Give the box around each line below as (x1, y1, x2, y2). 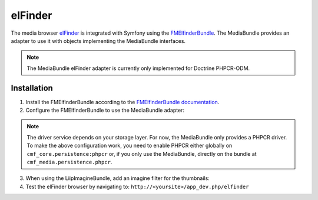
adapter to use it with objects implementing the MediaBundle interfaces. (11, 37, 185, 44)
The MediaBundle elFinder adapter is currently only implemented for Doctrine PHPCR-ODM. (26, 65, 250, 72)
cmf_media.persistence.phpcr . (26, 158, 112, 165)
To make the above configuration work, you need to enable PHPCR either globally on (26, 142, 233, 149)
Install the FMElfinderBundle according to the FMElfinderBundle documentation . (25, 98, 220, 105)
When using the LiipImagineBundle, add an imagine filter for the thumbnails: (25, 175, 210, 182)
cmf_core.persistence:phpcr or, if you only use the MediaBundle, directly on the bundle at (26, 150, 257, 157)
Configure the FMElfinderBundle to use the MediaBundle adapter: (25, 106, 185, 114)
